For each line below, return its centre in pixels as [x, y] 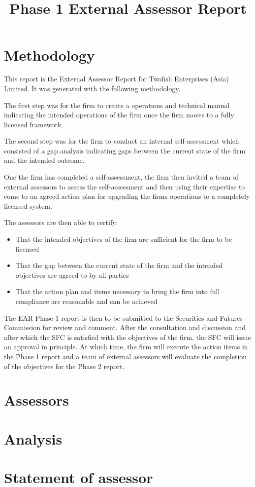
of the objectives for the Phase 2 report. [64, 366]
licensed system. [28, 206]
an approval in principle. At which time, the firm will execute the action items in [126, 347]
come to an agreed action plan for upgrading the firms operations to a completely [127, 196]
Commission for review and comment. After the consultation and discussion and [125, 327]
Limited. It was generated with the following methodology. [92, 88]
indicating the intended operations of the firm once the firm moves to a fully [119, 115]
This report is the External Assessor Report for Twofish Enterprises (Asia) [117, 79]
